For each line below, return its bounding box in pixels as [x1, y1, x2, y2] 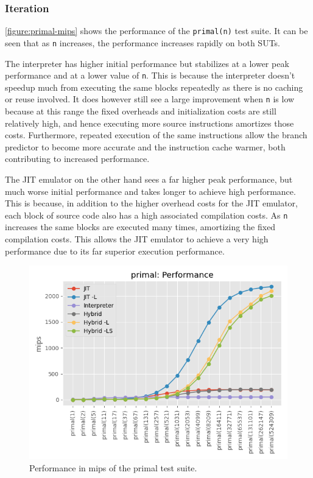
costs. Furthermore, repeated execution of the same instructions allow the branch [5, 128, 308, 141]
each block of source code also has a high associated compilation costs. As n [5, 208, 288, 221]
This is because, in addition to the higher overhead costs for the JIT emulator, [5, 197, 298, 209]
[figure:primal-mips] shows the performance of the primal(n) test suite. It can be [5, 24, 308, 37]
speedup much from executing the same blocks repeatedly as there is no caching [5, 80, 303, 93]
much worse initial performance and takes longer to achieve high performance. [5, 185, 296, 197]
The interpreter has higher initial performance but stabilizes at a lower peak [5, 57, 289, 69]
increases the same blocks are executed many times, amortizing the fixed [5, 220, 276, 233]
